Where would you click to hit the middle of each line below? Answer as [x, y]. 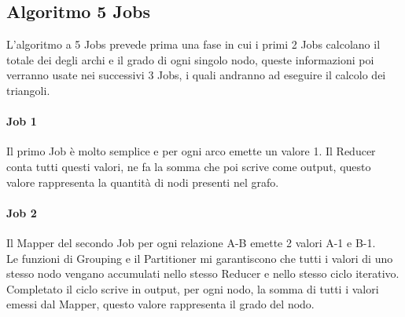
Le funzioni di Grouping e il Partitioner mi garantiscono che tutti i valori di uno [200, 258]
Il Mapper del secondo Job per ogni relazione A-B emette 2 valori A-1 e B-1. [191, 242]
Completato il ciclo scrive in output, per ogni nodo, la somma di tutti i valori [193, 288]
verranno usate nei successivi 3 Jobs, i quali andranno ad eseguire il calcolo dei [196, 75]
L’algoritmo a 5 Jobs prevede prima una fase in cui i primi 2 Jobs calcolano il [193, 44]
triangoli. [28, 90]
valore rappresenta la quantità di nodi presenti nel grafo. [143, 182]
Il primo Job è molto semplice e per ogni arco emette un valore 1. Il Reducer [191, 151]
